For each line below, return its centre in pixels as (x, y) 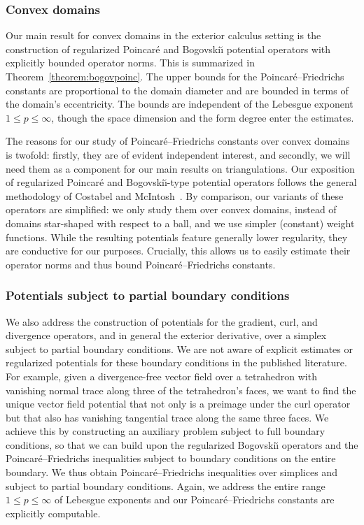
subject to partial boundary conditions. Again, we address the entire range (166, 486)
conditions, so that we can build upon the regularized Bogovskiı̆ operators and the (182, 444)
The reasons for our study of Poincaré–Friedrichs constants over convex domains (178, 141)
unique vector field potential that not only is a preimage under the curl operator (178, 404)
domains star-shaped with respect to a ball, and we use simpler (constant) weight (180, 223)
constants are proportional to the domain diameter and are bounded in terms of (177, 90)
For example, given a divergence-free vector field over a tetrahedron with (161, 376)
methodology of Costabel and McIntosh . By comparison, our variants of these (175, 195)
